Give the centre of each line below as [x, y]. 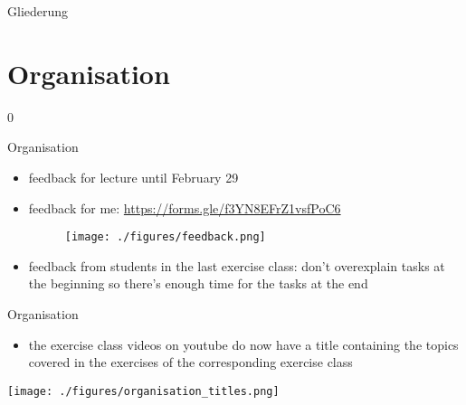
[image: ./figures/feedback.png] [165, 237]
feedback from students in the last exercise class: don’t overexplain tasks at [237, 265]
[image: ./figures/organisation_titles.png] [143, 391]
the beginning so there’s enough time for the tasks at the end [198, 283]
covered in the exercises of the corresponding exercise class [190, 362]
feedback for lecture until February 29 [133, 177]
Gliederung [38, 11]
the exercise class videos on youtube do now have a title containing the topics [243, 344]
